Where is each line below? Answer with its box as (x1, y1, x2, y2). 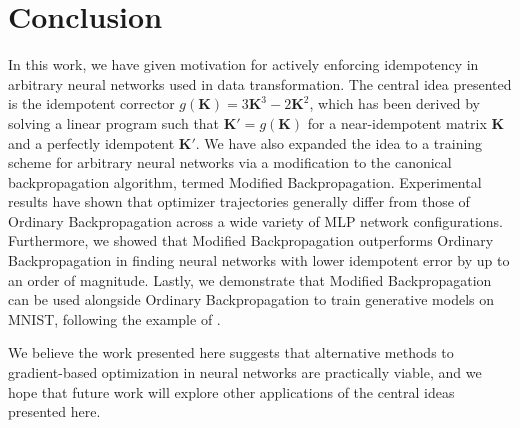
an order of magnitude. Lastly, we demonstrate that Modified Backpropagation (8, 269, 492, 290)
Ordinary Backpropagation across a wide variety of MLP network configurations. (8, 210, 504, 231)
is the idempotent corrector (8, 93, 175, 114)
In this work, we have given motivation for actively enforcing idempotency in (8, 54, 479, 75)
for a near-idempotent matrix (307, 112, 487, 133)
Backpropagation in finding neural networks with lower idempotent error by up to (8, 250, 510, 271)
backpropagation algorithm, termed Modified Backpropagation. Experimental (8, 171, 482, 192)
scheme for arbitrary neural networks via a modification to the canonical (8, 152, 452, 173)
